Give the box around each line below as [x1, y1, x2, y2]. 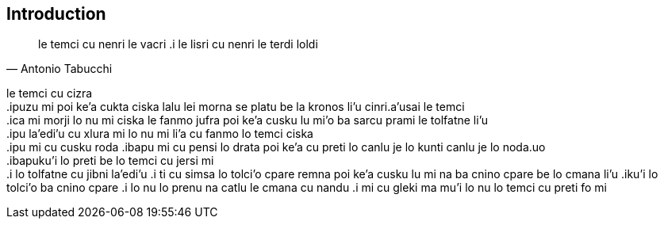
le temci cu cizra [6, 86, 93, 101]
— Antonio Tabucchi [6, 62, 113, 76]
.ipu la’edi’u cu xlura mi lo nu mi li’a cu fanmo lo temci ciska [6, 127, 313, 141]
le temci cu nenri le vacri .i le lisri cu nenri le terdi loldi [38, 37, 318, 51]
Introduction [6, 4, 106, 24]
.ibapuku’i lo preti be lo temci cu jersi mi [6, 154, 214, 168]
